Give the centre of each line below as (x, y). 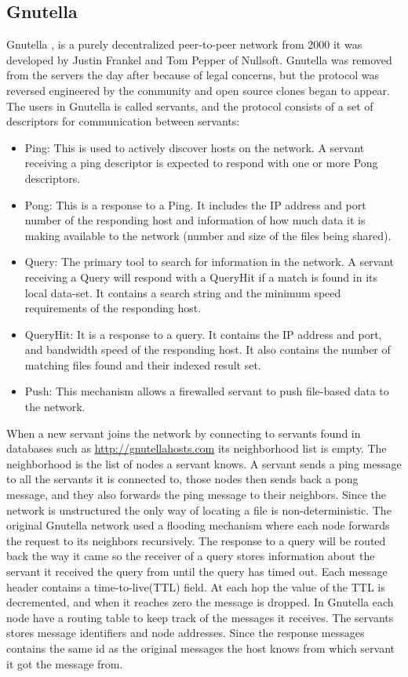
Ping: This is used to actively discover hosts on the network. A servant (195, 147)
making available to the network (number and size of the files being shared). (208, 235)
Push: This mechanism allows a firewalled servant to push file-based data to (207, 391)
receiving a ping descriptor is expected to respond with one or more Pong (201, 163)
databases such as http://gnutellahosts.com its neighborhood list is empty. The (197, 448)
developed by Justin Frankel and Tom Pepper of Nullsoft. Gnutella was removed (199, 59)
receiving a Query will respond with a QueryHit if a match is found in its (201, 277)
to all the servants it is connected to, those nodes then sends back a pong (182, 479)
